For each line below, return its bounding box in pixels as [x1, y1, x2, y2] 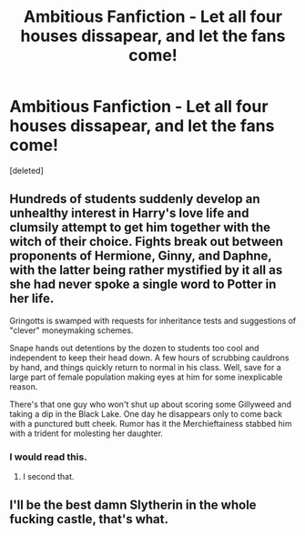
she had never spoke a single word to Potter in [9, 277, 277, 292]
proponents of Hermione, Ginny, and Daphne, [9, 248, 272, 264]
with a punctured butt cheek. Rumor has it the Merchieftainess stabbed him [9, 418, 292, 429]
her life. [9, 291, 55, 307]
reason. [9, 380, 38, 392]
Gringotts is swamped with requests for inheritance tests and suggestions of [9, 315, 297, 326]
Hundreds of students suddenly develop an [9, 191, 260, 207]
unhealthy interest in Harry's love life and [9, 206, 249, 221]
